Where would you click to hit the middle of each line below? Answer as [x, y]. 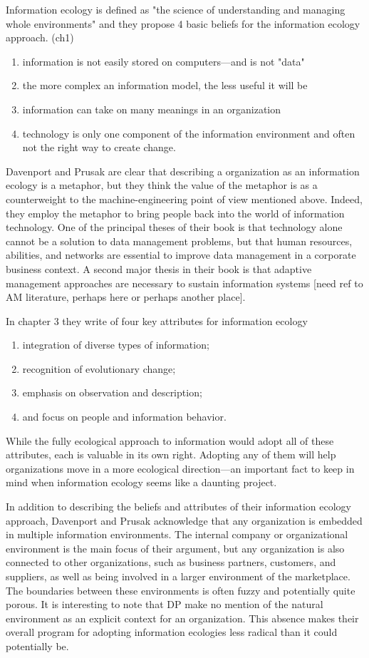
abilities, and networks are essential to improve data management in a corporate [181, 255]
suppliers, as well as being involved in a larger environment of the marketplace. [178, 576]
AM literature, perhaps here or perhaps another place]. [126, 297]
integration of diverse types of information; [116, 345]
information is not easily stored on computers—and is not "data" [163, 61]
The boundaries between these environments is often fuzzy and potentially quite [181, 590]
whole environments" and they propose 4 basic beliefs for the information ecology [183, 23]
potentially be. [37, 646]
